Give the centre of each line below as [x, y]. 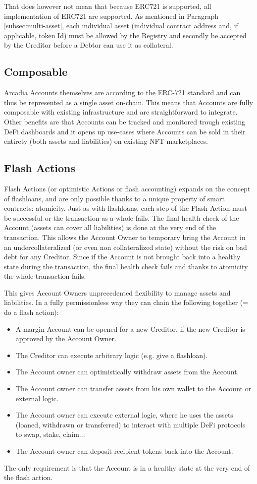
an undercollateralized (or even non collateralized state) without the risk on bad [126, 247]
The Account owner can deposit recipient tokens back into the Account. [124, 451]
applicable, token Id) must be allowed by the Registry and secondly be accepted [125, 35]
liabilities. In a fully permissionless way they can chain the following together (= [126, 302]
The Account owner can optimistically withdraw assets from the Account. [127, 372]
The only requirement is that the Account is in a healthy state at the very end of [127, 467]
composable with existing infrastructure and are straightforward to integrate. [121, 112]
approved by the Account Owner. [66, 338]
